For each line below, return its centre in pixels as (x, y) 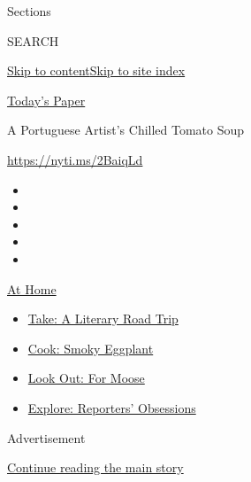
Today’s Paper (46, 100)
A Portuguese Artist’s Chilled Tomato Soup (126, 130)
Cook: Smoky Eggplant (91, 348)
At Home (32, 288)
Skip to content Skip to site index (96, 70)
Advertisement (46, 437)
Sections (29, 11)
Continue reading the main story (95, 467)
